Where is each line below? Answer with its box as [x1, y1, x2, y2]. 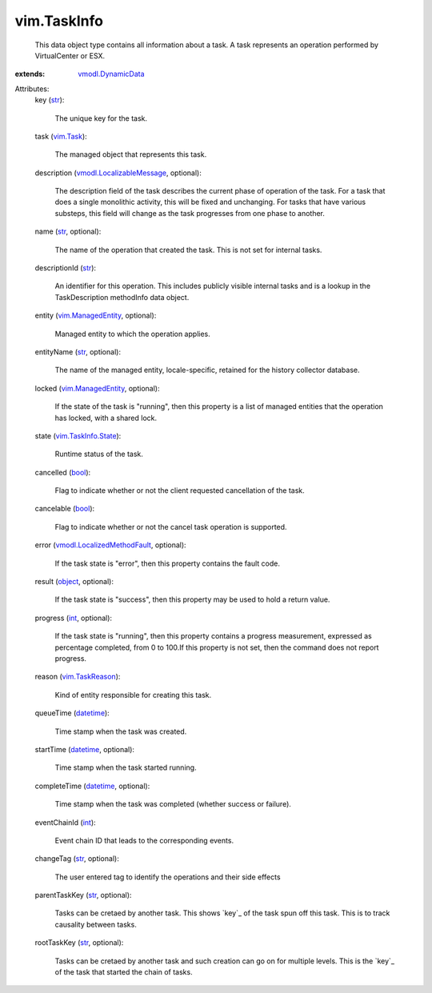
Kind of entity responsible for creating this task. [54, 690, 212, 699]
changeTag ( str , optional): [34, 854, 119, 863]
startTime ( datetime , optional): [34, 744, 135, 754]
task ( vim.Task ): [34, 131, 87, 141]
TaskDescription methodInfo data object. [54, 292, 190, 302]
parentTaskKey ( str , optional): [34, 891, 132, 900]
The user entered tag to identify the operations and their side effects [54, 872, 281, 882]
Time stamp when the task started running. [54, 763, 197, 772]
